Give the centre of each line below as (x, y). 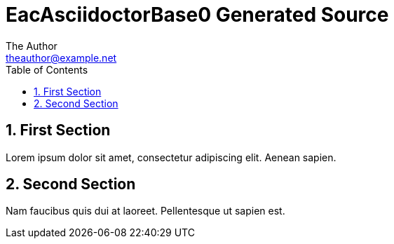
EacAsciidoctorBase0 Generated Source (197, 15)
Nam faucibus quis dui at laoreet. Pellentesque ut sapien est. (145, 211)
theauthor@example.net (61, 57)
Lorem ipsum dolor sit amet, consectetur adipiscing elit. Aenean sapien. (171, 157)
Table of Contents (47, 69)
